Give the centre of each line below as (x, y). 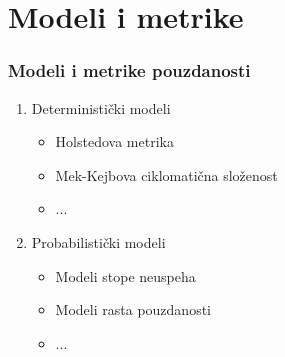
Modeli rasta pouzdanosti (133, 309)
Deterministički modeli (101, 107)
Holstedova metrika (114, 141)
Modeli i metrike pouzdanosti (129, 70)
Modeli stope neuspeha (125, 275)
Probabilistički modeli (98, 241)
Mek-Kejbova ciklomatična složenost (166, 174)
